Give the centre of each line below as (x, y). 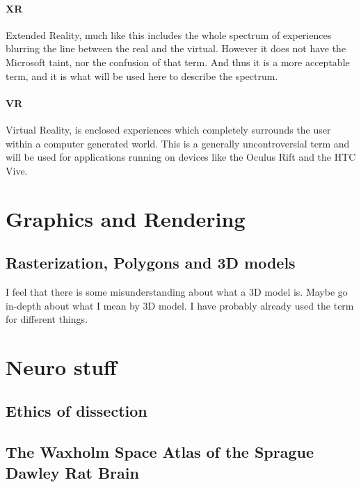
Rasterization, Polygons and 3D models (151, 263)
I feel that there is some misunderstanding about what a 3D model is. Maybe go (177, 291)
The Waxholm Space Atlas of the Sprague (160, 452)
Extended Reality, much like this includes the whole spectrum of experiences (169, 34)
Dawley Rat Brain (72, 472)
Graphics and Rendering (126, 218)
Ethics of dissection (77, 411)
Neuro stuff (61, 366)
